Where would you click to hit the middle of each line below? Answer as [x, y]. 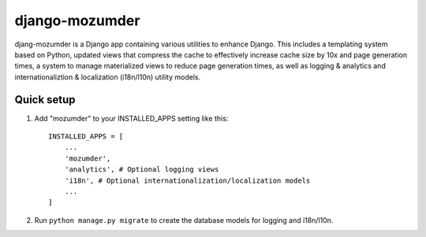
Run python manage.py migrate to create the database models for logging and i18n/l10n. [184, 220]
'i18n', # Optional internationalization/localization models [187, 180]
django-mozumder [77, 20]
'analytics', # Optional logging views [142, 170]
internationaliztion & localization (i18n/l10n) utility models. [108, 77]
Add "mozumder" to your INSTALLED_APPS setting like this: [131, 118]
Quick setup [45, 100]
